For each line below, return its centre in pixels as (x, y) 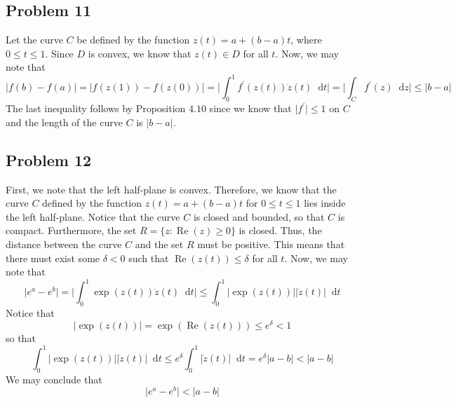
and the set (159, 244)
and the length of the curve (64, 122)
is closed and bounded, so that (259, 216)
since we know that (250, 108)
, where (306, 40)
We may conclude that (54, 379)
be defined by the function (133, 40)
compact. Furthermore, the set (71, 230)
